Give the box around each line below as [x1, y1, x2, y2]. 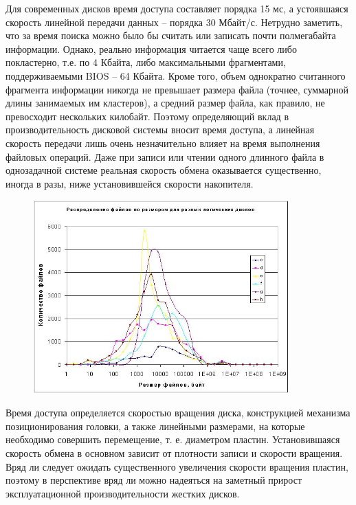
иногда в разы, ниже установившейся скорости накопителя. [5, 176, 254, 190]
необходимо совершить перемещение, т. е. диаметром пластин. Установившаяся [5, 432, 340, 447]
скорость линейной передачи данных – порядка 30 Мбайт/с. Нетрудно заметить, [5, 14, 343, 29]
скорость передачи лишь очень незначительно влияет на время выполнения [5, 135, 320, 150]
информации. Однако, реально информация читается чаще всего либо [5, 41, 297, 56]
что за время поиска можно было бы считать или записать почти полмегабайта [5, 28, 336, 43]
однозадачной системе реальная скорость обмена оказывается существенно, [5, 163, 322, 177]
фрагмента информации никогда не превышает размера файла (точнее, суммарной [5, 82, 349, 96]
